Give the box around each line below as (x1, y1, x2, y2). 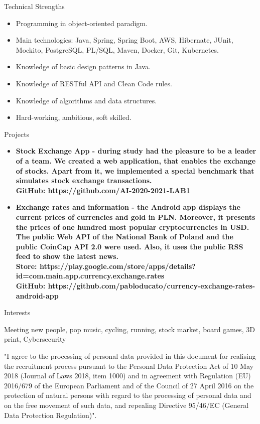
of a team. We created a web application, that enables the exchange (16, 155, 256, 166)
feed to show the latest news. (16, 251, 118, 261)
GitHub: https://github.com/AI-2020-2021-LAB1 (16, 185, 190, 195)
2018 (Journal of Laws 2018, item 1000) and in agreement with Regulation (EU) (4, 370, 251, 381)
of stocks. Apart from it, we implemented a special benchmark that (16, 165, 254, 176)
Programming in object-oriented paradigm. (16, 18, 148, 28)
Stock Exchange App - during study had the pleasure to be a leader (16, 146, 256, 156)
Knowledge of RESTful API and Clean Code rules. (16, 78, 172, 88)
